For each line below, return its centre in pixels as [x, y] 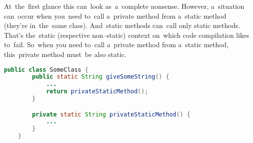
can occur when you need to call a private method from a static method [115, 15]
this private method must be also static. [65, 54]
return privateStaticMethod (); [97, 92]
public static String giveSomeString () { [101, 77]
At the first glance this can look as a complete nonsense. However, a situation [124, 6]
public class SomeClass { [46, 70]
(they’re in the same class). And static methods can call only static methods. [122, 25]
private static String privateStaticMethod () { [111, 114]
